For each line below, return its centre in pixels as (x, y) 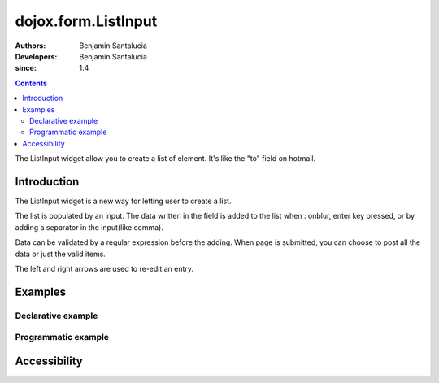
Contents (31, 83)
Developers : (36, 56)
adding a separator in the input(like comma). (89, 227)
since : (26, 68)
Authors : (30, 46)
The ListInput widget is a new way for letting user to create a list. (123, 201)
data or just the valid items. (60, 254)
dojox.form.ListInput (86, 21)
